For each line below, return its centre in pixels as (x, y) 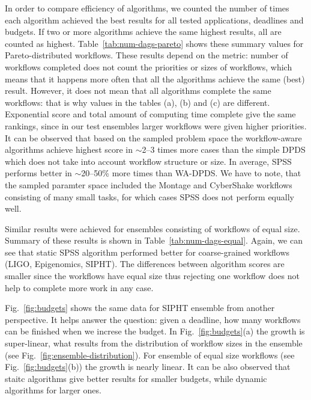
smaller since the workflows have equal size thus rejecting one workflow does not (152, 276)
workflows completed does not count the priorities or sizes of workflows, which (149, 66)
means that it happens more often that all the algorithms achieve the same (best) (155, 78)
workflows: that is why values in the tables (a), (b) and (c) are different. (137, 102)
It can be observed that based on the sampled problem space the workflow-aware (153, 137)
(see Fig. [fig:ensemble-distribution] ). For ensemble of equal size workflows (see (150, 355)
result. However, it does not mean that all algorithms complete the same (138, 91)
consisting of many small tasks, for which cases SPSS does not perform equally (149, 196)
